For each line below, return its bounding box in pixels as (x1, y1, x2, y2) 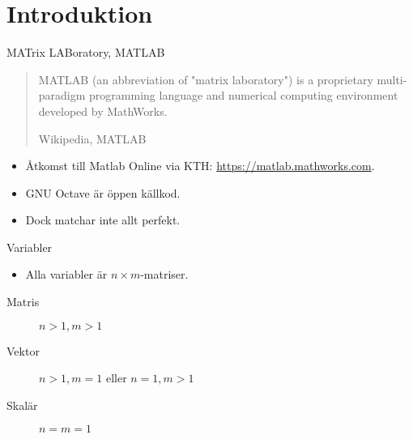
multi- (377, 70, 407, 87)
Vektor (6, 342, 40, 359)
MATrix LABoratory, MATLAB (6, 44, 165, 61)
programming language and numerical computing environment (89, 87, 398, 104)
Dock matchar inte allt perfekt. (25, 211, 181, 228)
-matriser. (140, 266, 189, 283)
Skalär (6, 396, 38, 413)
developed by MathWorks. (38, 102, 168, 119)
